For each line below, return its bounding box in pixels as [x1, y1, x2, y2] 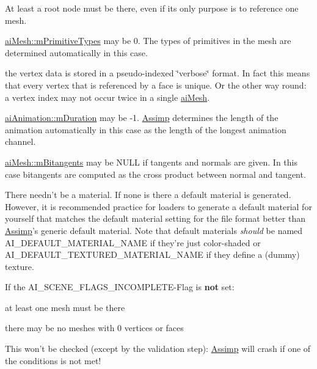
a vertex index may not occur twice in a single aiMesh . [5, 90, 210, 103]
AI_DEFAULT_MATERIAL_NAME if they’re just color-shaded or [5, 236, 261, 249]
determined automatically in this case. [5, 46, 148, 59]
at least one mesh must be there [5, 301, 125, 313]
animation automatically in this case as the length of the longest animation [5, 123, 286, 136]
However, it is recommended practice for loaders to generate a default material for [5, 200, 312, 213]
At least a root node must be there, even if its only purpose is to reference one [5, 2, 299, 14]
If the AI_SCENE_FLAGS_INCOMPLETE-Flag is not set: [5, 280, 235, 293]
